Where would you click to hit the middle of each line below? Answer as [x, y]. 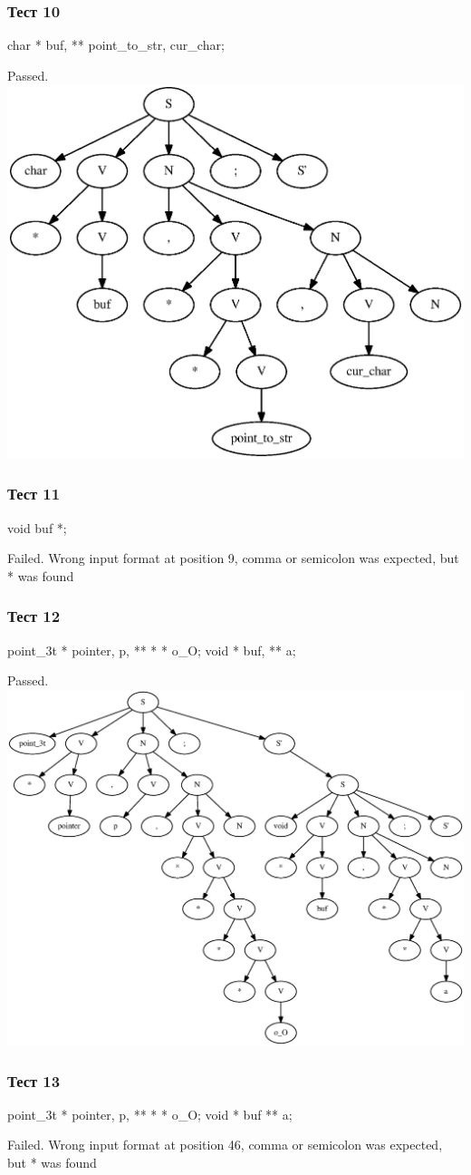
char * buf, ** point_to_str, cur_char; [116, 45]
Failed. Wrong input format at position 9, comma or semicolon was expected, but [233, 558]
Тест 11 [34, 494]
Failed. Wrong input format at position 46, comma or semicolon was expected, [225, 1145]
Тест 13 [34, 1080]
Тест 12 [34, 616]
